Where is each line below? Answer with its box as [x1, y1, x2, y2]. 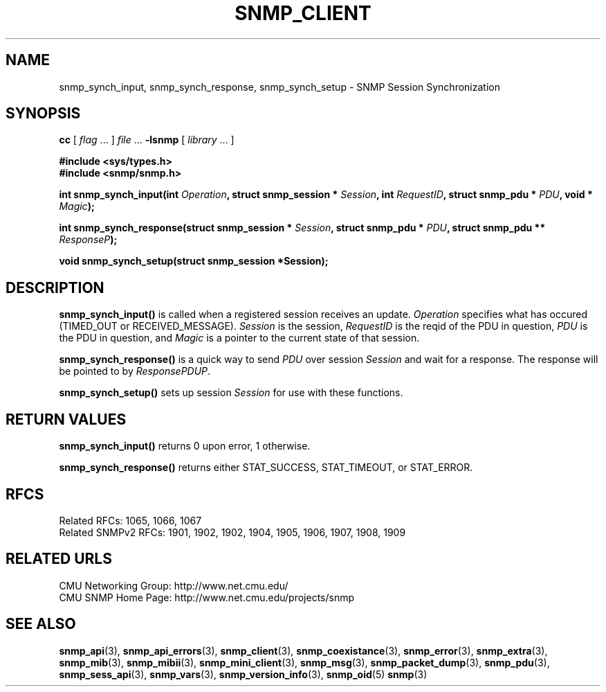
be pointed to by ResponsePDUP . [59, 365, 211, 378]
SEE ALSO [6, 615, 76, 633]
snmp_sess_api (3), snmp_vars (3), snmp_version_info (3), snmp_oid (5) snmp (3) [59, 668, 428, 680]
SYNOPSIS [6, 105, 81, 123]
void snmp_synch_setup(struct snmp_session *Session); [59, 255, 329, 267]
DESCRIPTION [6, 278, 104, 296]
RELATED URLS [6, 550, 112, 568]
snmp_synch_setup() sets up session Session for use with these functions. [59, 387, 403, 399]
